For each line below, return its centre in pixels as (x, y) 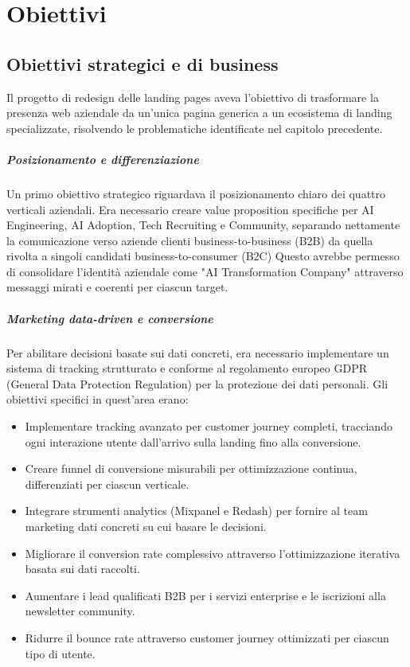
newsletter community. (80, 611)
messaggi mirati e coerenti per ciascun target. (117, 287)
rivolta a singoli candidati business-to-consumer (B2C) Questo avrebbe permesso (203, 256)
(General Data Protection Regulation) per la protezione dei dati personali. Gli (197, 383)
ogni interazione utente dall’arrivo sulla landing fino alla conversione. (193, 441)
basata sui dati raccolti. (82, 569)
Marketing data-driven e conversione (110, 318)
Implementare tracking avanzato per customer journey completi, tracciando (209, 426)
